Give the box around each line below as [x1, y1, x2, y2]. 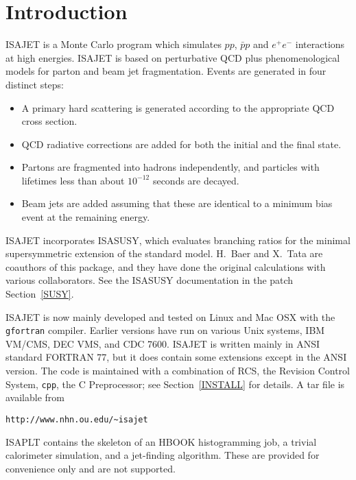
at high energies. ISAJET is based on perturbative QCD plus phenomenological [5, 50, 340, 64]
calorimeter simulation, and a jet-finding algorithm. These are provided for [5, 448, 320, 462]
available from [5, 390, 64, 405]
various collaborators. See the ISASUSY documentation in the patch [5, 273, 294, 287]
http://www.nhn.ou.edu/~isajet [5, 414, 148, 424]
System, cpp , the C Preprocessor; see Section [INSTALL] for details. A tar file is [5, 376, 345, 391]
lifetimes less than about [21, 173, 125, 187]
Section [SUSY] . [5, 287, 74, 301]
